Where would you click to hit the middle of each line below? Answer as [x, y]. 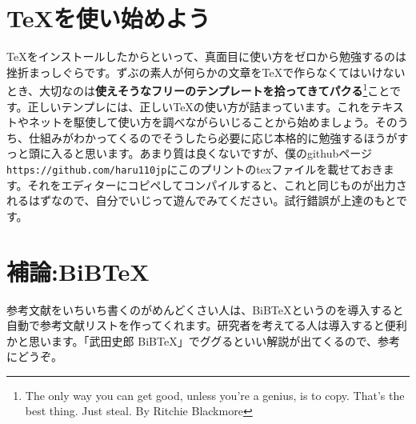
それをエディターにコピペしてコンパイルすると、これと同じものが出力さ [217, 184]
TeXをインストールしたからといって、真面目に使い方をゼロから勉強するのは [206, 56]
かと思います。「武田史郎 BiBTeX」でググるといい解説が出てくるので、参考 [204, 340]
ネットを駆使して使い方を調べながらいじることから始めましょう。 [202, 122]
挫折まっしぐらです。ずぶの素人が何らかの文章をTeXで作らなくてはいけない [206, 72]
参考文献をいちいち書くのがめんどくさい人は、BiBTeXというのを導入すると [205, 309]
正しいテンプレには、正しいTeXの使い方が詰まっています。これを [199, 106]
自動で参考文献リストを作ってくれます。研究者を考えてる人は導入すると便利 [207, 325]
